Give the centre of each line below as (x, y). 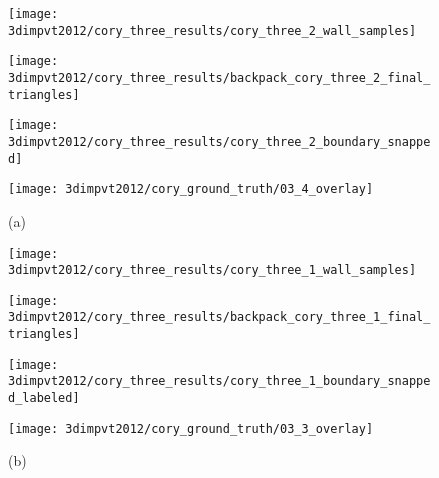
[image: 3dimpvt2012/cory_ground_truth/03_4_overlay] (191, 189)
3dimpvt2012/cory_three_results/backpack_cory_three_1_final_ (219, 317)
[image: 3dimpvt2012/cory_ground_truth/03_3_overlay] (191, 428)
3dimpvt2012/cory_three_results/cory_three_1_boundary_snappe (219, 381)
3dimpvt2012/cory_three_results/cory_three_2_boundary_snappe (219, 141)
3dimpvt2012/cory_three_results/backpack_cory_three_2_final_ (219, 77)
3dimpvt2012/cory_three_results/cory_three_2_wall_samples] (212, 30)
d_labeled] (44, 398)
